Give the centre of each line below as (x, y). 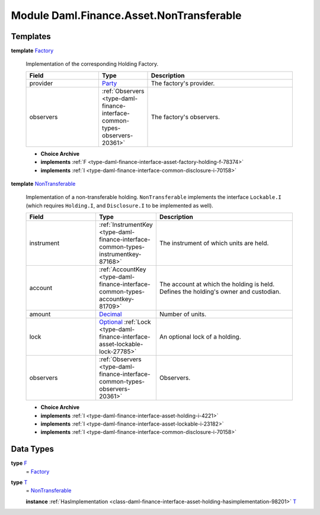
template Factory (32, 51)
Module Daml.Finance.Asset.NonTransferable (126, 15)
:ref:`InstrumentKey (126, 225)
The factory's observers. (186, 117)
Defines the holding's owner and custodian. (220, 292)
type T (19, 482)
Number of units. (183, 314)
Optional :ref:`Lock (125, 322)
